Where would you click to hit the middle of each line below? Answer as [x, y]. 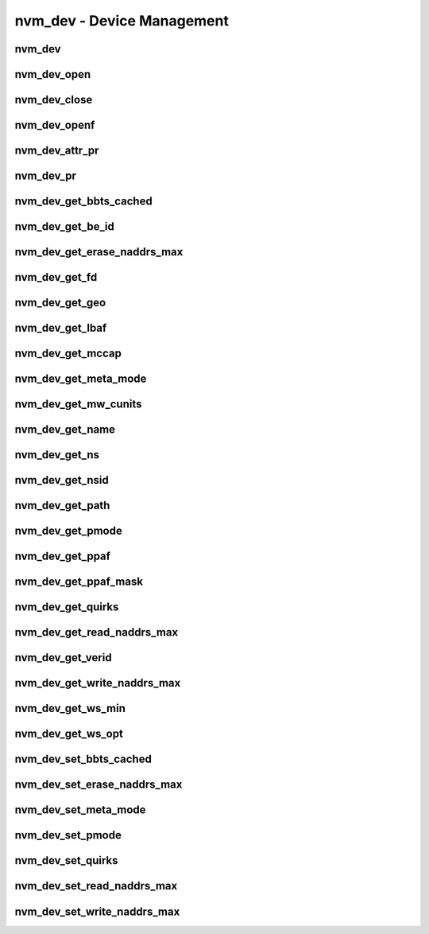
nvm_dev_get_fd [56, 277]
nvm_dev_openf [55, 125]
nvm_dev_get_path [62, 506]
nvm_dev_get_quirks [67, 607]
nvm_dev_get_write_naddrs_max [98, 683]
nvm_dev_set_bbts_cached [83, 759]
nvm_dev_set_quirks [66, 860]
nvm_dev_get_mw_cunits [78, 405]
